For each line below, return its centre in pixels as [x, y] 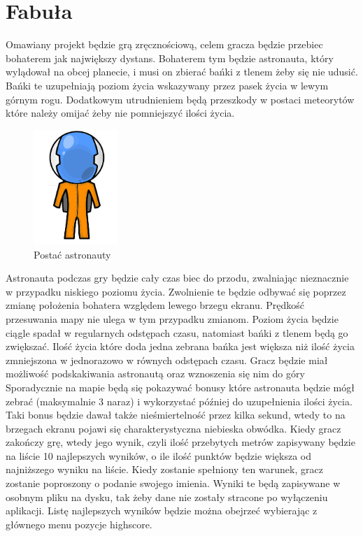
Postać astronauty [72, 254]
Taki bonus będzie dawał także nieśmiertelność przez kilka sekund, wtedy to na [176, 415]
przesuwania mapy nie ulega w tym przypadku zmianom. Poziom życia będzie [172, 318]
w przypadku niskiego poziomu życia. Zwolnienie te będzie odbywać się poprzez [176, 291]
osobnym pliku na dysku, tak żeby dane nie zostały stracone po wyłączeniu [167, 497]
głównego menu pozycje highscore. [79, 524]
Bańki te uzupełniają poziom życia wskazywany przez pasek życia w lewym [167, 85]
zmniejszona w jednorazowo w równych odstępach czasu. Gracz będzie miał [167, 360]
